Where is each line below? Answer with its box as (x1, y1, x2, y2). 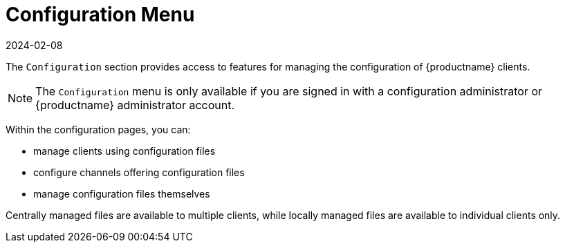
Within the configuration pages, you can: (6, 123, 191, 135)
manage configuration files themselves (33, 187, 210, 200)
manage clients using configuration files (33, 144, 216, 157)
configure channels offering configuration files (33, 166, 245, 178)
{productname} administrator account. (35, 97, 235, 112)
